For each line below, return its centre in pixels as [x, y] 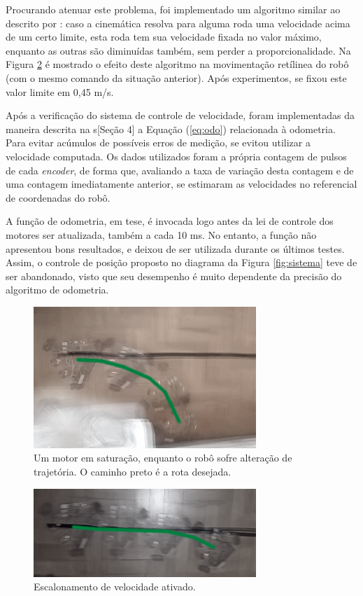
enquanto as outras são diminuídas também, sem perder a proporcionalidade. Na [178, 50]
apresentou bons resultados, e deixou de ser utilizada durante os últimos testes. [175, 248]
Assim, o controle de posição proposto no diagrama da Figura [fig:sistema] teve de [181, 262]
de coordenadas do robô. [58, 197]
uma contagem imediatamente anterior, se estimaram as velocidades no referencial [181, 184]
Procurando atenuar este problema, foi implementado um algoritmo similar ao [173, 9]
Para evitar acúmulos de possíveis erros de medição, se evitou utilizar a [158, 143]
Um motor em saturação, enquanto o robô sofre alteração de [163, 458]
